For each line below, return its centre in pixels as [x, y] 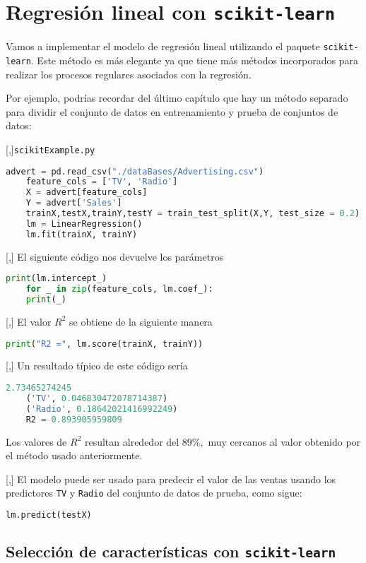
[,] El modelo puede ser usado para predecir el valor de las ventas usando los [171, 479]
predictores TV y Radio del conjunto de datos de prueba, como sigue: [154, 493]
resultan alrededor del [132, 441]
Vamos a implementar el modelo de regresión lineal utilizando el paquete [163, 46]
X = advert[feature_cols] [87, 192]
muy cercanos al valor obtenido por [284, 441]
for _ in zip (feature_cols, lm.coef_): [119, 289]
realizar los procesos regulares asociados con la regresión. [129, 74]
